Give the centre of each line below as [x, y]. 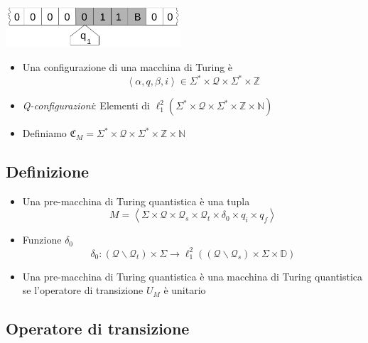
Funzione [42, 240]
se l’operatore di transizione [83, 290]
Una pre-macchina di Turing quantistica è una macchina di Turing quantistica [193, 276]
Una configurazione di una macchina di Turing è [128, 67]
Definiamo [44, 133]
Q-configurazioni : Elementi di [86, 105]
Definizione [48, 171]
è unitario [185, 290]
